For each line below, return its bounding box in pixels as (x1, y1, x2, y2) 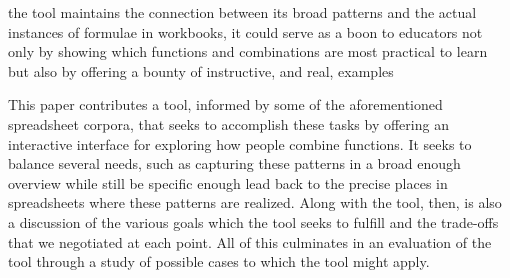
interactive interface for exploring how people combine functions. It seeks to (8, 133, 472, 154)
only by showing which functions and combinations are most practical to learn (8, 41, 488, 62)
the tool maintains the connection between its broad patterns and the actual (8, 2, 477, 22)
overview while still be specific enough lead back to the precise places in (8, 172, 448, 193)
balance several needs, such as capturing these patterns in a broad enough (8, 153, 461, 174)
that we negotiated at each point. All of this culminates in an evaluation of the (8, 231, 492, 252)
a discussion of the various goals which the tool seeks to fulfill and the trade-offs (8, 211, 499, 232)
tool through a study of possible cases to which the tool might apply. (8, 251, 430, 272)
